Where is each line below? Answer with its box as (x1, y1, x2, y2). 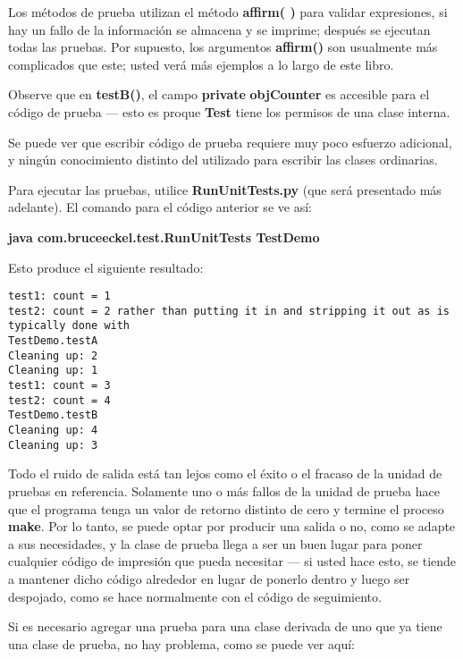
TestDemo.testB (8, 409, 98, 422)
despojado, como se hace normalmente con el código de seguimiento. (8, 587, 382, 605)
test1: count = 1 (8, 290, 111, 303)
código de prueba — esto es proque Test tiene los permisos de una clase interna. (8, 102, 450, 121)
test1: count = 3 (8, 379, 111, 393)
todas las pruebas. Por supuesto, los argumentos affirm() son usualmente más (8, 38, 438, 56)
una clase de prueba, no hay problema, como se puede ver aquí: (8, 634, 355, 653)
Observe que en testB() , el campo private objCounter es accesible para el (8, 85, 430, 104)
